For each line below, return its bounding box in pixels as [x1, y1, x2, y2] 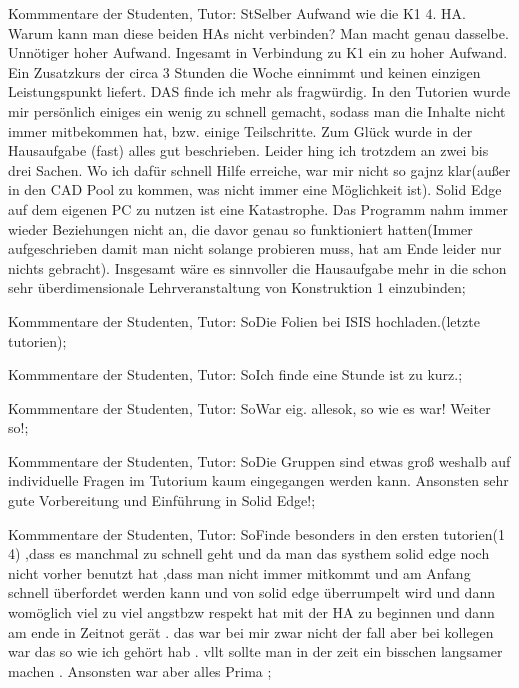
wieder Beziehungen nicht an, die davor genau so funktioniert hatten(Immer [8, 218, 473, 239]
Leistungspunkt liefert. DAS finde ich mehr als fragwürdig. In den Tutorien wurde [8, 81, 511, 102]
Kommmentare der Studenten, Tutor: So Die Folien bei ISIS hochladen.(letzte [8, 310, 480, 331]
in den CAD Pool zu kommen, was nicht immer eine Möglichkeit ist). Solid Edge [8, 179, 502, 200]
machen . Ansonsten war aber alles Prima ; [8, 660, 272, 681]
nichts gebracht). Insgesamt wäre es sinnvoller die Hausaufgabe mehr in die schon [8, 257, 507, 278]
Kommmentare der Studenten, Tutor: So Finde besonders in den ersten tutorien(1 [8, 523, 505, 544]
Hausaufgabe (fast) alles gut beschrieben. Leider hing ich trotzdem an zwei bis [8, 140, 489, 161]
